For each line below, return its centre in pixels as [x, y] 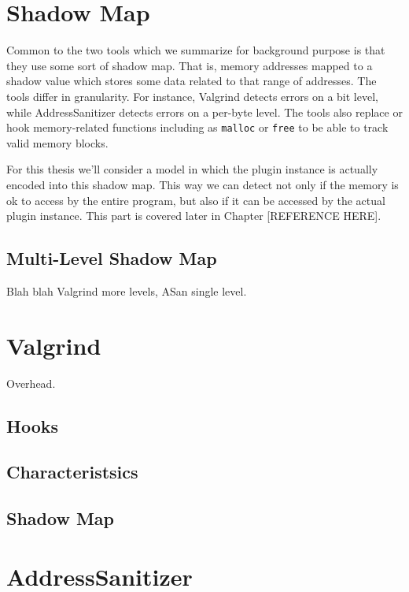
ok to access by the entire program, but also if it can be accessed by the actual [196, 200]
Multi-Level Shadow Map [112, 258]
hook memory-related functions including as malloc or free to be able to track [197, 127]
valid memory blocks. [57, 142]
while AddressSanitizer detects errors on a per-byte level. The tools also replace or [204, 112]
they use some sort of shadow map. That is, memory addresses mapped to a [190, 65]
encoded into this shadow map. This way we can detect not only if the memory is [203, 184]
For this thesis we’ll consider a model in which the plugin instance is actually [192, 169]
